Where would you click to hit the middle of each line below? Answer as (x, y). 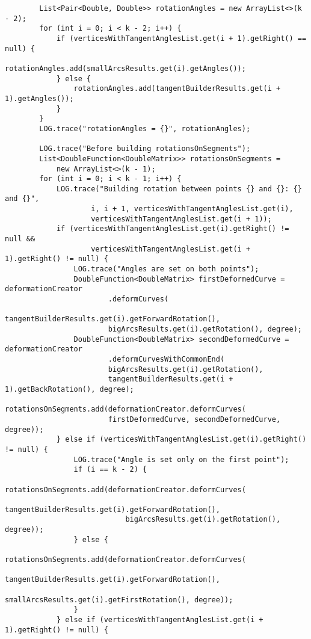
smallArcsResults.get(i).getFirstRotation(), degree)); (119, 600)
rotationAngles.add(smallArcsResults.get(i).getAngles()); (125, 68)
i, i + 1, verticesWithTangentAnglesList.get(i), (192, 209)
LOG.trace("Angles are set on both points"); (166, 269)
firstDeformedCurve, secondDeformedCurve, (194, 419)
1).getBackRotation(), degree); (69, 389)
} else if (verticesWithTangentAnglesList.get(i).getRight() (181, 440)
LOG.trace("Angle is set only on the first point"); (181, 459)
